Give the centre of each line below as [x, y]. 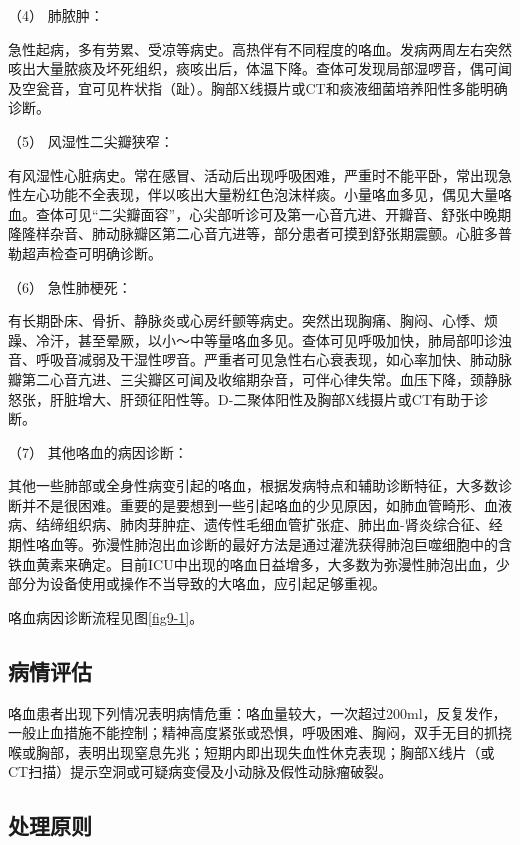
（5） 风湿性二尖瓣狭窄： [91, 140]
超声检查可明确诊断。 [91, 252]
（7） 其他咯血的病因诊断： [98, 451]
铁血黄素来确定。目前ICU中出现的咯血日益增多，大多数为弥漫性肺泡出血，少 [259, 563]
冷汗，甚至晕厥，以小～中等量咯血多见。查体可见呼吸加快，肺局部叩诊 [266, 339]
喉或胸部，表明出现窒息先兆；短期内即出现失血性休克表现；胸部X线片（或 [251, 751]
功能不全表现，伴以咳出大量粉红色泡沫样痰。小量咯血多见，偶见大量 [273, 194]
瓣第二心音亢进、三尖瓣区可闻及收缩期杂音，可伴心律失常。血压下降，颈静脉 [260, 378]
